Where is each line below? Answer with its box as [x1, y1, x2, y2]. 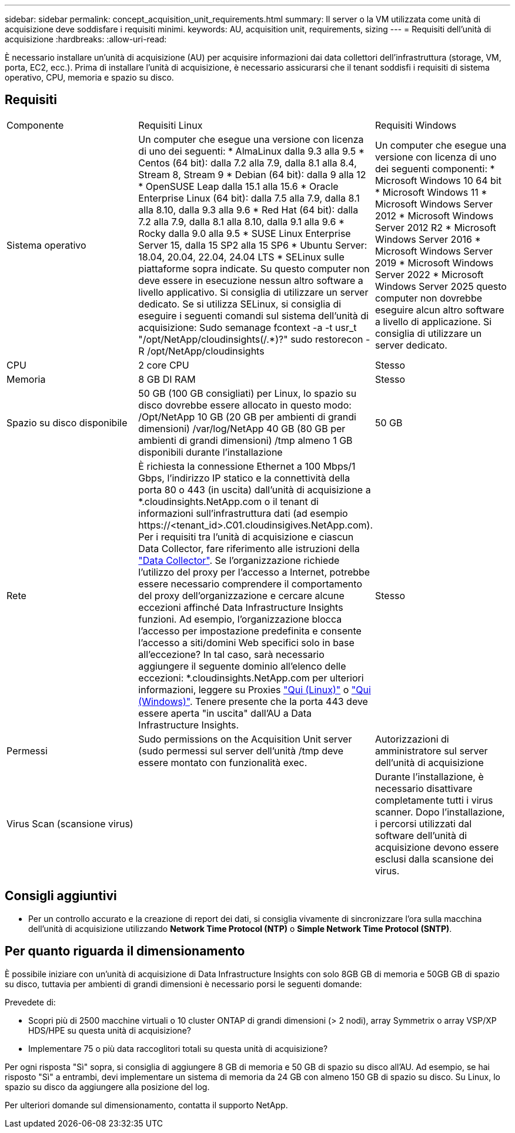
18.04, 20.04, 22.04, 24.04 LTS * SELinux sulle [138, 250, 345, 263]
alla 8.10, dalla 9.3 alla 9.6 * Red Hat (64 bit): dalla [138, 203, 359, 216]
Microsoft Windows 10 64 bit [374, 174, 501, 186]
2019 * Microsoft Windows [374, 256, 494, 269]
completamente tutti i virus [374, 794, 493, 806]
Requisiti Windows [374, 119, 457, 131]
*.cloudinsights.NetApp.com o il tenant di [138, 495, 319, 507]
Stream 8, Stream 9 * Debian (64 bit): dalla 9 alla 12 [138, 168, 366, 181]
